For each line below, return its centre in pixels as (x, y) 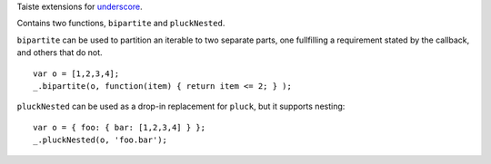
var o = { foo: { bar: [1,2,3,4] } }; (120, 127)
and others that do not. (60, 53)
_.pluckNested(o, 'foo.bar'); (100, 140)
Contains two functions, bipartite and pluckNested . (121, 24)
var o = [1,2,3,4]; (76, 73)
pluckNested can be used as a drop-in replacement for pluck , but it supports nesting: (181, 106)
